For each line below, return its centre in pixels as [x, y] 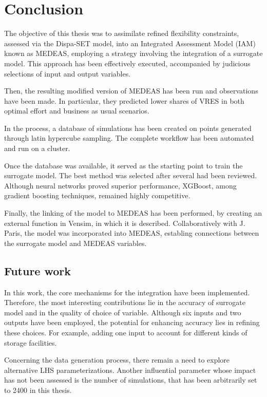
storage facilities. [31, 342]
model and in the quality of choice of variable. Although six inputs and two [123, 312]
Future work [38, 270]
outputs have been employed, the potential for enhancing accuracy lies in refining [132, 322]
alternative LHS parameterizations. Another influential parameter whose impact [130, 370]
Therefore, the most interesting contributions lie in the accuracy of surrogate [125, 302]
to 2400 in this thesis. [38, 390]
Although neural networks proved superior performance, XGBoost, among [120, 185]
